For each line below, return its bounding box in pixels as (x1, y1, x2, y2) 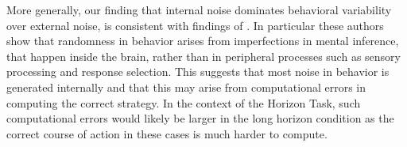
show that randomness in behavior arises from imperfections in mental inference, (6, 32, 399, 49)
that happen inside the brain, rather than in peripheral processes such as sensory (6, 47, 401, 64)
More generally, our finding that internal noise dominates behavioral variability (6, 2, 392, 17)
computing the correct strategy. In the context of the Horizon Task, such (6, 94, 361, 111)
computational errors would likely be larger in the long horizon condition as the (6, 110, 394, 126)
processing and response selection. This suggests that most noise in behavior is (6, 63, 390, 80)
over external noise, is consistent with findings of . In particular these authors (6, 17, 384, 33)
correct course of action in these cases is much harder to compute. (6, 125, 328, 141)
